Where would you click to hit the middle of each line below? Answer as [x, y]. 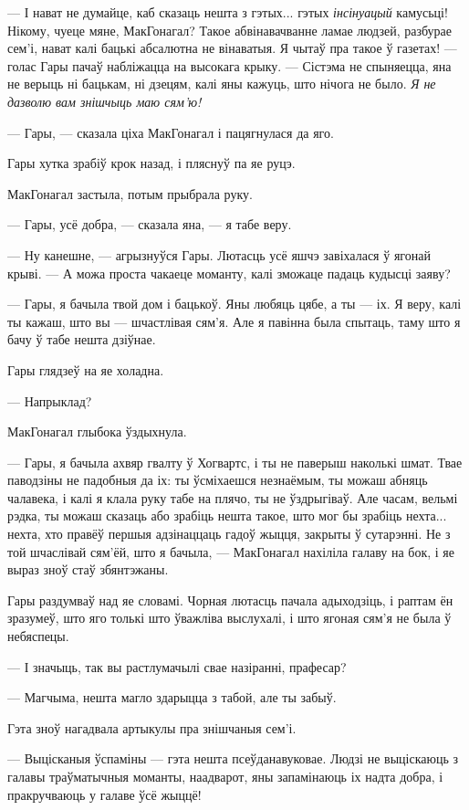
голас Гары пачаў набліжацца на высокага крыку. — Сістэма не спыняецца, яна [229, 65]
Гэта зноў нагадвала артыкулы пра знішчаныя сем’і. [152, 727]
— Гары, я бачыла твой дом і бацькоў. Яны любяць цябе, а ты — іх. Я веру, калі [234, 304]
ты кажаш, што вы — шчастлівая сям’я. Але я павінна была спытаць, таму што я [234, 321]
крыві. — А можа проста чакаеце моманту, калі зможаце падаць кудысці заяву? [229, 273]
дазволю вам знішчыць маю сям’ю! [104, 101]
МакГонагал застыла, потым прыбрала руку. [130, 193]
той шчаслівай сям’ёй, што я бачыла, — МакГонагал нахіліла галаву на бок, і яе [231, 551]
